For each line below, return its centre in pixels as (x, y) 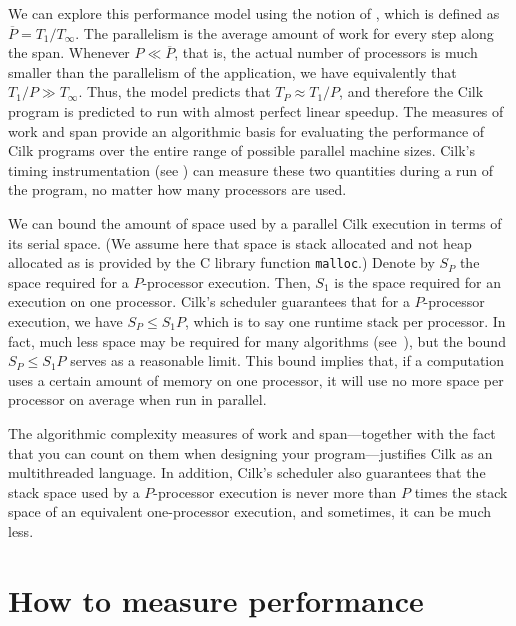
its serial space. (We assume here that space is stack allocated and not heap (240, 242)
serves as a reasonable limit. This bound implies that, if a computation (287, 360)
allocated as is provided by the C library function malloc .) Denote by (221, 262)
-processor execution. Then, (226, 281)
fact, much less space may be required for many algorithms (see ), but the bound (257, 340)
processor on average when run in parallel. (137, 399)
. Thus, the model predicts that (174, 91)
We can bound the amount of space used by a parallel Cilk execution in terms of (255, 222)
